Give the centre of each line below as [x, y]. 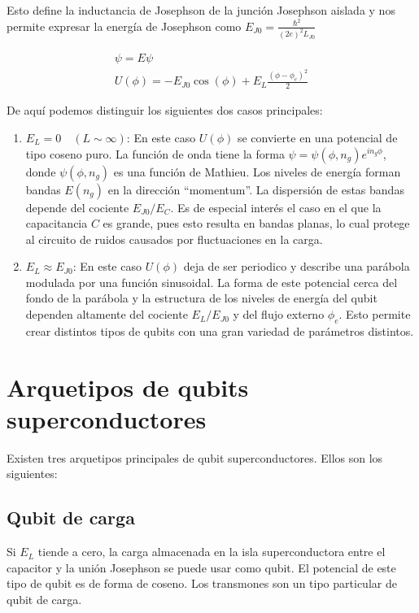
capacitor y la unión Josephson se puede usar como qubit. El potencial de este [201, 567]
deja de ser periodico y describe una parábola [297, 266]
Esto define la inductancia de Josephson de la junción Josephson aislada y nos [201, 10]
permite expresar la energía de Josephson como [124, 26]
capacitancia [57, 223]
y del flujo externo [279, 314]
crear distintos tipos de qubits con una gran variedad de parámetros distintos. [220, 330]
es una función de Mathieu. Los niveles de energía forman [257, 171]
